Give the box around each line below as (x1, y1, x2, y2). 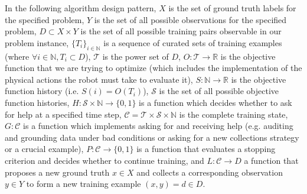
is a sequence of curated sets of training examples (103, 36, 282, 48)
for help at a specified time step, (5, 108, 122, 120)
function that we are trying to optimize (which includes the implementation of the (5, 62, 302, 74)
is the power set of (102, 50, 169, 62)
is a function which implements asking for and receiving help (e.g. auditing (23, 119, 293, 132)
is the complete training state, (179, 108, 288, 120)
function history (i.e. (5, 85, 79, 97)
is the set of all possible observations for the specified (94, 13, 287, 25)
